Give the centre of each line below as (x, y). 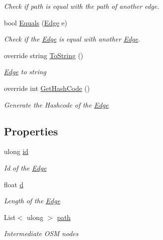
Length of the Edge (32, 201)
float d (14, 184)
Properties (31, 131)
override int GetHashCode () (47, 88)
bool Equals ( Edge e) (36, 22)
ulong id (16, 151)
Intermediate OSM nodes (41, 233)
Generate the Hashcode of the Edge (56, 104)
